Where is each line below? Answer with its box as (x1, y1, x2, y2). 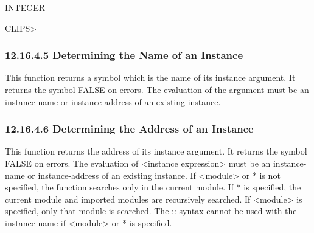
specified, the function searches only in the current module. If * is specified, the (5, 181, 301, 193)
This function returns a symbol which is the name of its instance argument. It (5, 71, 296, 84)
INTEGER (5, 1, 46, 13)
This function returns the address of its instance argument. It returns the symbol (5, 145, 307, 158)
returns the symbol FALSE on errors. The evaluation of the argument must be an (5, 83, 309, 96)
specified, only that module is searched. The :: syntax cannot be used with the (5, 204, 297, 217)
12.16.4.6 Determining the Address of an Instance (5, 121, 254, 136)
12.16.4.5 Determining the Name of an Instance (5, 47, 243, 63)
